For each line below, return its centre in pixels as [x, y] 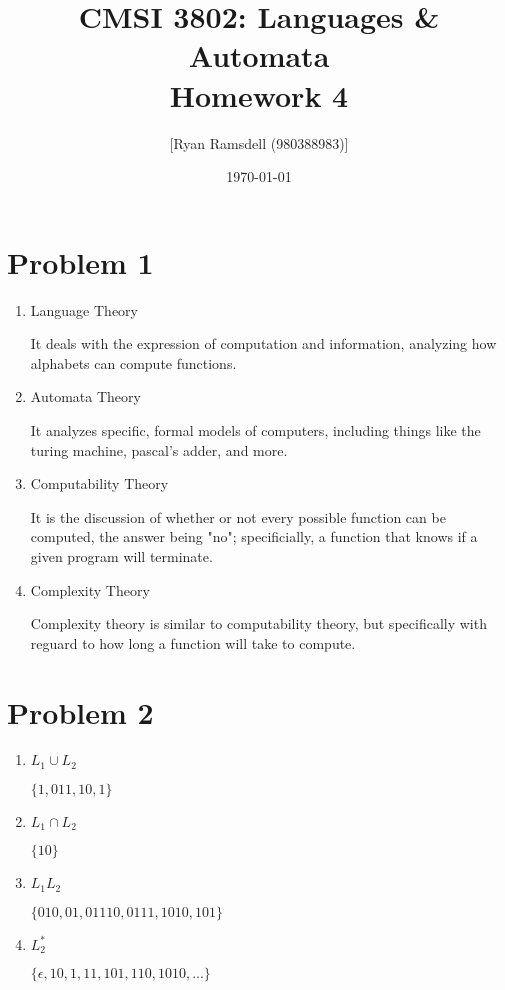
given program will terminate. [121, 555]
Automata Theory [85, 396]
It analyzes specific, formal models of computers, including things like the [255, 430]
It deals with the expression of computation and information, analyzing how [263, 343]
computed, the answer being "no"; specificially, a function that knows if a [254, 536]
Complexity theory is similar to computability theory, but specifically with [258, 623]
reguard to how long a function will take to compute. [193, 642]
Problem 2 [80, 711]
